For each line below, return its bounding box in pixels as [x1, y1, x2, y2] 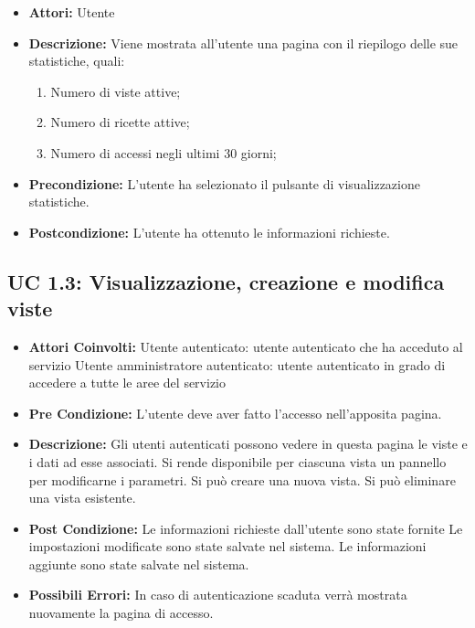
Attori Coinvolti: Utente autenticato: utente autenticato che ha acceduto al [28, 336, 463, 356]
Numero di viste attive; [50, 81, 181, 101]
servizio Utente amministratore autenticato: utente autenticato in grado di [28, 355, 446, 374]
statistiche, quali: [28, 51, 125, 70]
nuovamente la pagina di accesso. [28, 603, 214, 623]
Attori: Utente [28, 3, 115, 21]
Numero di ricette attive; [50, 112, 190, 132]
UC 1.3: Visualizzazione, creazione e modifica [7, 267, 445, 295]
